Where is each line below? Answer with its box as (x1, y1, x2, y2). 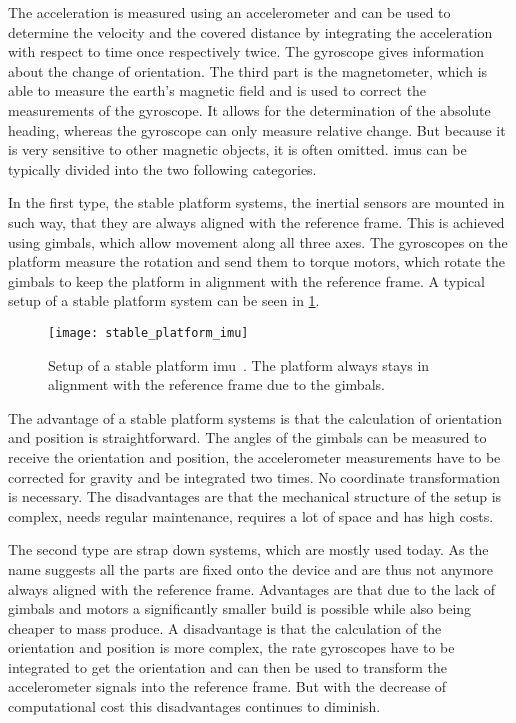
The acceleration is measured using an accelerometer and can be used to (8, 2, 451, 22)
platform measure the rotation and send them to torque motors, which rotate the (8, 251, 506, 272)
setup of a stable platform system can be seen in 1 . (8, 290, 320, 311)
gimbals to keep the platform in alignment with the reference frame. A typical (8, 270, 485, 291)
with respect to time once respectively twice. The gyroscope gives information (8, 41, 485, 62)
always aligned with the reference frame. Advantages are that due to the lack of (8, 578, 496, 599)
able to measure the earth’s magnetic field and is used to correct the (8, 80, 427, 101)
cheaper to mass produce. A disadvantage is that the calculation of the (8, 617, 442, 638)
